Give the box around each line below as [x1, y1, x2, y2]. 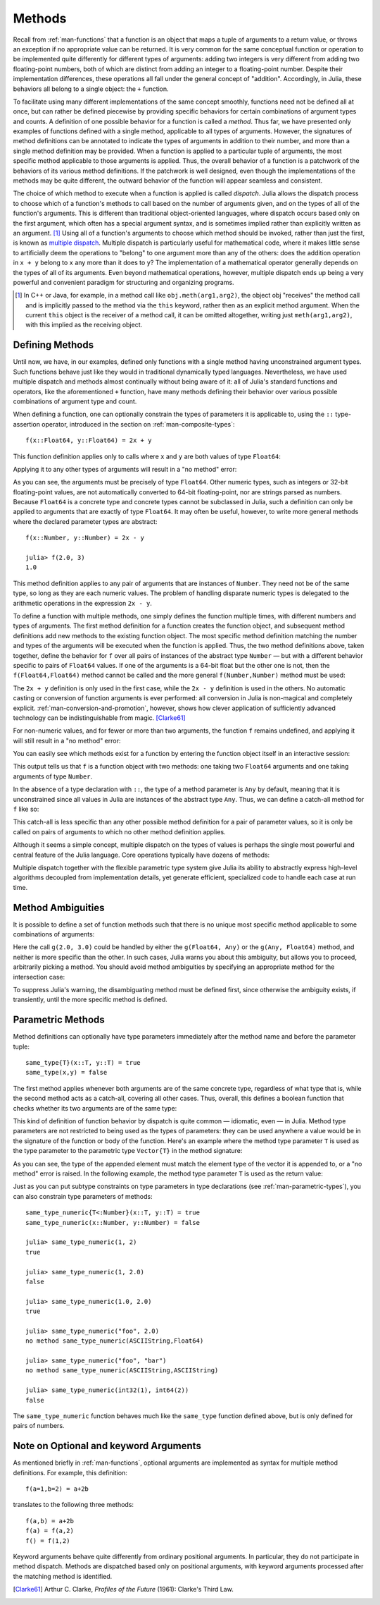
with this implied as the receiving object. [25, 321, 143, 329]
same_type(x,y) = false [25, 1068, 108, 1077]
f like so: [13, 805, 39, 814]
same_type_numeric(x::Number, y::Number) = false [25, 1219, 201, 1226]
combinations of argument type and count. [13, 397, 137, 405]
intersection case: [13, 972, 65, 981]
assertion [13, 420, 40, 428]
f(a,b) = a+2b [25, 1517, 74, 1525]
